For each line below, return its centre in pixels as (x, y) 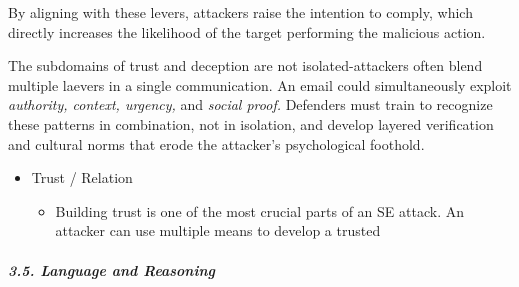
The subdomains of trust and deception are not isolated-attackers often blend (245, 65)
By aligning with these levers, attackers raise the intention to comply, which (240, 12)
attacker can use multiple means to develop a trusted (218, 230)
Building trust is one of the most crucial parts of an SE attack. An (259, 210)
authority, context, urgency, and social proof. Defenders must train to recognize (250, 104)
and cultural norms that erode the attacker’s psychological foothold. (216, 143)
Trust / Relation (82, 177)
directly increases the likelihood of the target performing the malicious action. (247, 31)
